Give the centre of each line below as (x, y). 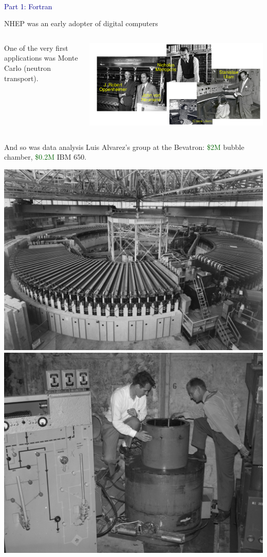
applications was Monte (41, 58)
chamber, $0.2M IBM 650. (45, 157)
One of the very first (36, 47)
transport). (21, 78)
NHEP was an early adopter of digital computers (81, 23)
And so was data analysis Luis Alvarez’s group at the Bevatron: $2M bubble (124, 147)
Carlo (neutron (28, 68)
